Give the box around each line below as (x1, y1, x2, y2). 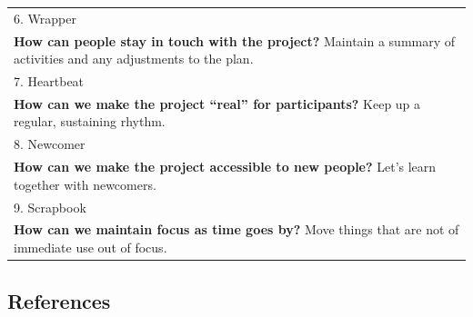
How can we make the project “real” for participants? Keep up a (14, 94, 421, 113)
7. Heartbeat (14, 72, 85, 91)
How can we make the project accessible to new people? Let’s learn (14, 157, 437, 176)
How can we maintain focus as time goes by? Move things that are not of (14, 220, 459, 239)
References (7, 286, 111, 314)
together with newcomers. (14, 174, 156, 193)
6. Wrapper (14, 8, 76, 27)
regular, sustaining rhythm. (14, 112, 166, 131)
